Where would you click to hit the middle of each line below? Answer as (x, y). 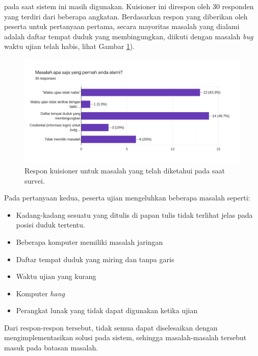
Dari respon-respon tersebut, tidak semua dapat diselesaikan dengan (111, 327)
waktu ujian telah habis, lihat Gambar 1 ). (70, 46)
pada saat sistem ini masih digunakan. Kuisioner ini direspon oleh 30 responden (129, 6)
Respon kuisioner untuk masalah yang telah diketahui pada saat (125, 170)
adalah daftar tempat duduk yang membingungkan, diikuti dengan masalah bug (129, 36)
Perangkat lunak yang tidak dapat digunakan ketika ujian (107, 310)
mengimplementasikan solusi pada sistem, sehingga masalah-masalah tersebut (125, 337)
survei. (35, 180)
